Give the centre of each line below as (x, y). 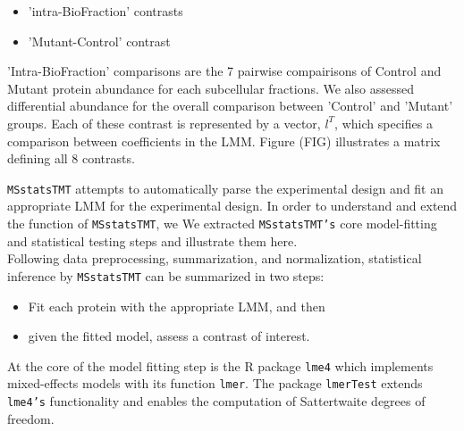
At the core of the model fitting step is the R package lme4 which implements (220, 365)
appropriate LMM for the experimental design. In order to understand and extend (232, 206)
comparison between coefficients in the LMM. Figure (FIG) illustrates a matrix (224, 141)
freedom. (31, 418)
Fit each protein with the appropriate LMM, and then (177, 306)
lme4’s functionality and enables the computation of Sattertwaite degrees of (216, 401)
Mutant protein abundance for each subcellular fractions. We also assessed (211, 88)
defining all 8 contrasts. (71, 158)
